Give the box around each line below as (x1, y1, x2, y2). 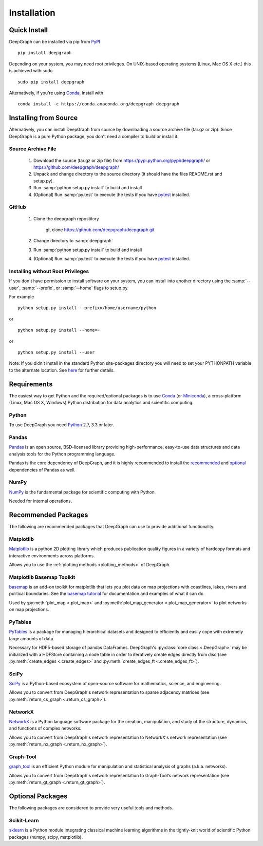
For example (9, 294, 34, 300)
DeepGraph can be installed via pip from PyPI (9, 39, 101, 45)
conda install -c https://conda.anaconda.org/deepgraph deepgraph (18, 101, 180, 107)
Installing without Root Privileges (9, 268, 89, 275)
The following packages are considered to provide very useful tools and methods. (9, 805, 173, 810)
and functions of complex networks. (9, 726, 82, 731)
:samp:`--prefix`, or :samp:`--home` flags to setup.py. (21, 285, 129, 291)
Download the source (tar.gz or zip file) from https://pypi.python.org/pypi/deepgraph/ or (33, 157, 210, 163)
